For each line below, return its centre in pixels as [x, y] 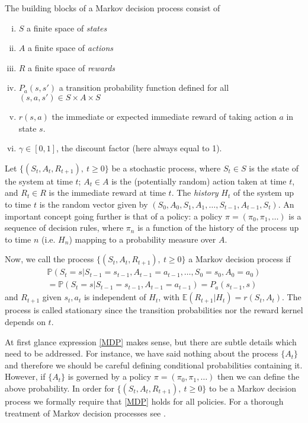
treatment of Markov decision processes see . [85, 413]
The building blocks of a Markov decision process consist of [113, 8]
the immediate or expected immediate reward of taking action [164, 116]
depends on [25, 321]
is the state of [274, 168]
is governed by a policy [110, 376]
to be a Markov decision [253, 388]
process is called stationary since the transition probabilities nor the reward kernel [154, 310]
